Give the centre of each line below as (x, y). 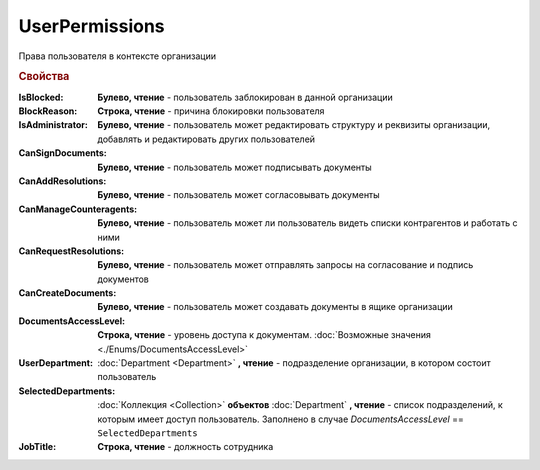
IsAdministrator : (53, 125)
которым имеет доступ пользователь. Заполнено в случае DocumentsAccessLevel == (280, 419)
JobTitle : (37, 447)
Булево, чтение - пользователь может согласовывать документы (238, 195)
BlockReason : (48, 111)
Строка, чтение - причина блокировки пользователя (211, 111)
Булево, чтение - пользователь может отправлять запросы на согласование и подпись (285, 265)
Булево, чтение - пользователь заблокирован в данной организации (245, 97)
